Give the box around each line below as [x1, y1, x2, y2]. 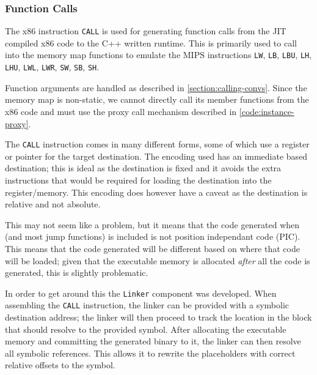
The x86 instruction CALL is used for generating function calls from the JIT [5, 24, 286, 37]
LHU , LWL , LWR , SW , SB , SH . [5, 61, 100, 73]
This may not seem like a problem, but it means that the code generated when [5, 218, 300, 231]
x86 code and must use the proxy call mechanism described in [5, 105, 237, 117]
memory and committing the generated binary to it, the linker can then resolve [5, 335, 301, 347]
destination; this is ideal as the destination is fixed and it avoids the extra [5, 162, 282, 174]
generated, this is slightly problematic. [5, 266, 148, 279]
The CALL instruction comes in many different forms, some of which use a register [5, 138, 310, 150]
